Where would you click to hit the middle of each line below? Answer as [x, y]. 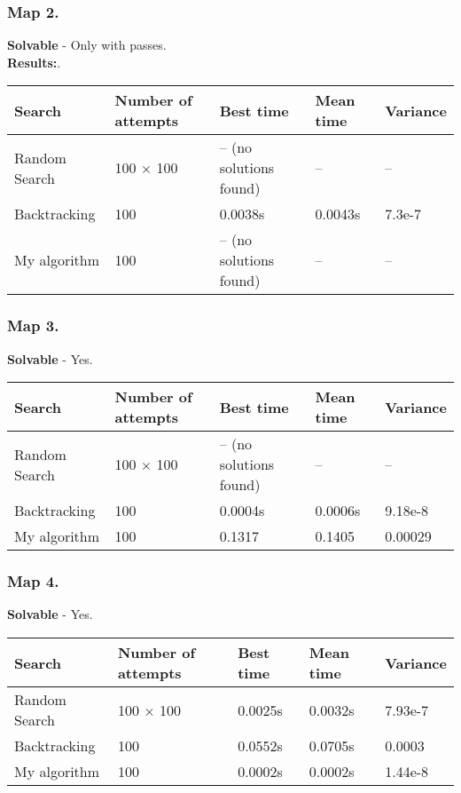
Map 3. [33, 325]
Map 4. [33, 581]
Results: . [34, 62]
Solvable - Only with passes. [87, 45]
